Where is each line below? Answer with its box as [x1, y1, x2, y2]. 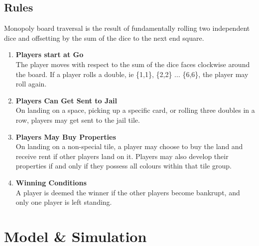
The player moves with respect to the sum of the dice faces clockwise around [15, 59, 250, 69]
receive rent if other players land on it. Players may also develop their [15, 151, 229, 161]
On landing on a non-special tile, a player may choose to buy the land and [15, 141, 243, 152]
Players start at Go [15, 49, 84, 60]
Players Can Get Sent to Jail [15, 95, 118, 105]
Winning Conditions [15, 177, 87, 187]
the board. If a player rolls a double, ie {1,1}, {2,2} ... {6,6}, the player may [15, 69, 249, 79]
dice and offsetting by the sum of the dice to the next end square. [4, 32, 204, 43]
